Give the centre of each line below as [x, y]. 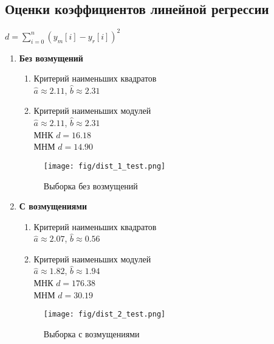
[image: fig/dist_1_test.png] [104, 166]
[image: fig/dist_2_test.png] [104, 314]
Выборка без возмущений [91, 185]
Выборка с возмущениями [91, 333]
